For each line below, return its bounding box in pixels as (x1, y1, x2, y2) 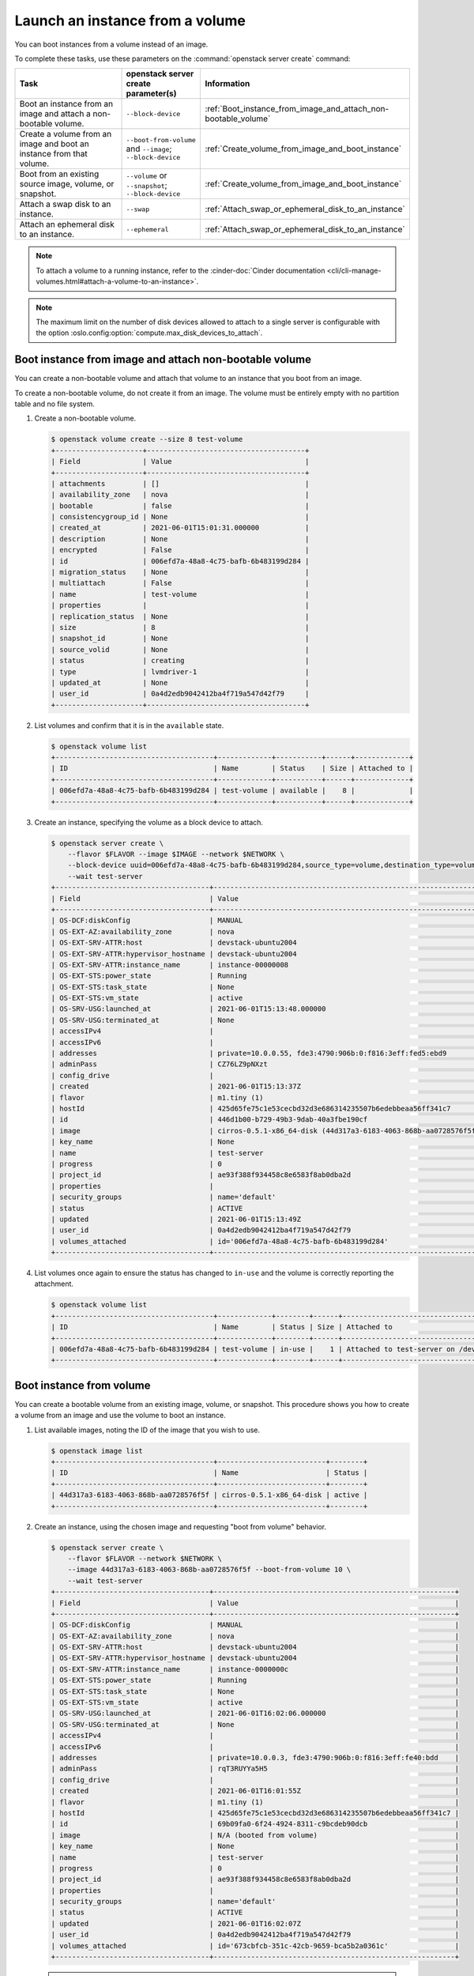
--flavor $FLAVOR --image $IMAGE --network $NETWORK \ (67, 850, 284, 858)
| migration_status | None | (51, 568, 310, 577)
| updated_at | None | (51, 678, 310, 687)
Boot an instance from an (19, 99, 114, 110)
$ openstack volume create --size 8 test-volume (51, 435, 243, 444)
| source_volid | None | (51, 645, 310, 654)
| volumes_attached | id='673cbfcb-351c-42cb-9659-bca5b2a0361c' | (51, 1941, 460, 1950)
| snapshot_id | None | (51, 634, 310, 643)
